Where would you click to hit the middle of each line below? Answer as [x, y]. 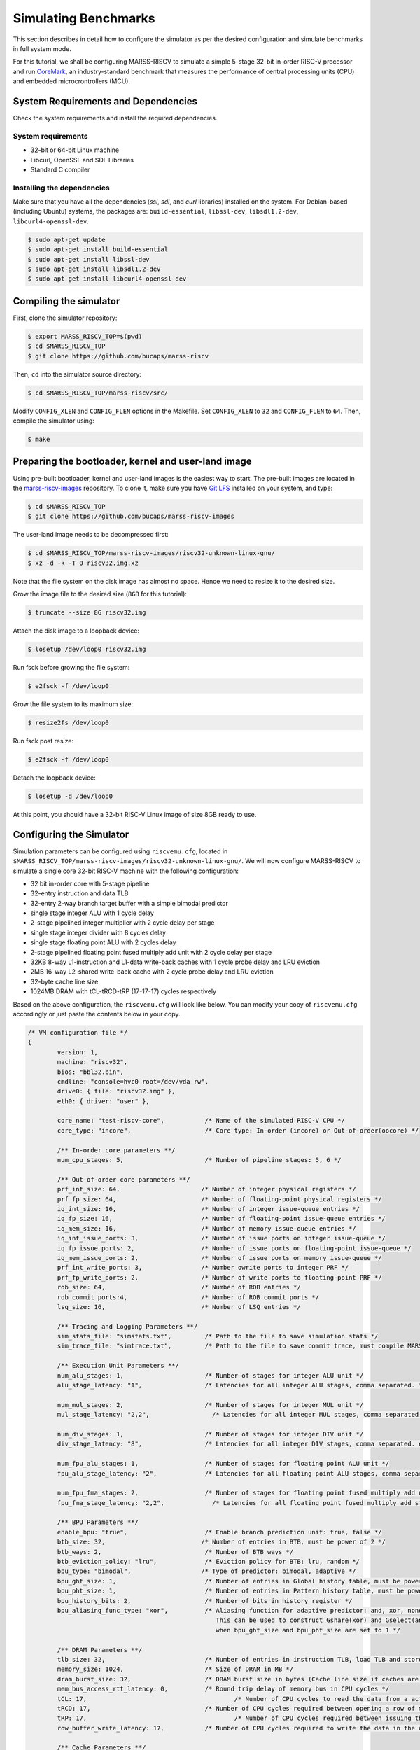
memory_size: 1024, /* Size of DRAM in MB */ [175, 1669]
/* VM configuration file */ [78, 1032]
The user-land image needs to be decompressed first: [91, 535]
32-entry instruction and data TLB [79, 893]
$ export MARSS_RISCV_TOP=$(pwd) [85, 336]
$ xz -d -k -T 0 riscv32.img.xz [83, 563]
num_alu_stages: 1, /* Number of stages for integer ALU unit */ [210, 1375]
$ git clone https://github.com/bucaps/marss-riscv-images [131, 517]
